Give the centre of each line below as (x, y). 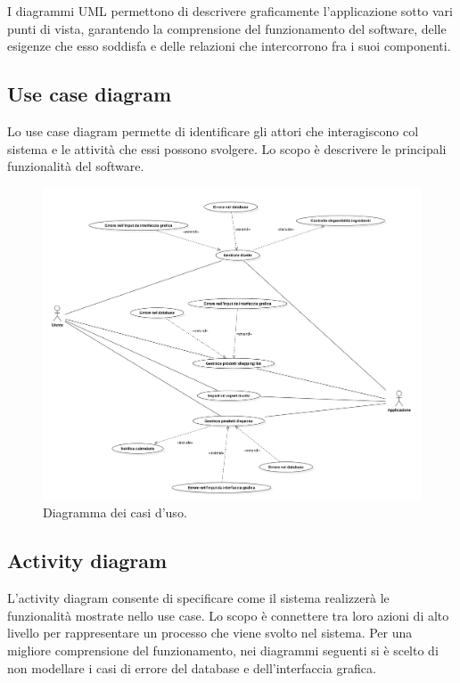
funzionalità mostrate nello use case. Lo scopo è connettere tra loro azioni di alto (228, 615)
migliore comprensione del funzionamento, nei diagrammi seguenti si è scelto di (223, 650)
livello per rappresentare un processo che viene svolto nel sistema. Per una (210, 633)
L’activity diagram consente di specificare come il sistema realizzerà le (198, 598)
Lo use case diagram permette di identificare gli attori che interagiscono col (213, 130)
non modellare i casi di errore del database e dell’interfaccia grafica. (192, 667)
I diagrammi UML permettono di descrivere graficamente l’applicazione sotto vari (230, 11)
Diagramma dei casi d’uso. (115, 512)
